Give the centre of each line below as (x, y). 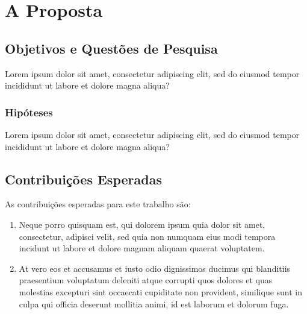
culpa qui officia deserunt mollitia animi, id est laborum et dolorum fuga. (154, 303)
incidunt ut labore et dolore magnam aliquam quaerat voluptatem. (142, 248)
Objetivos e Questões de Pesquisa (111, 48)
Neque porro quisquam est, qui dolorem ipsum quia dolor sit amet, (142, 224)
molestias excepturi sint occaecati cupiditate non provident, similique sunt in (161, 291)
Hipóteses (29, 112)
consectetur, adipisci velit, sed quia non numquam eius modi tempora (147, 236)
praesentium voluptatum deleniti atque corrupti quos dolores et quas (146, 280)
